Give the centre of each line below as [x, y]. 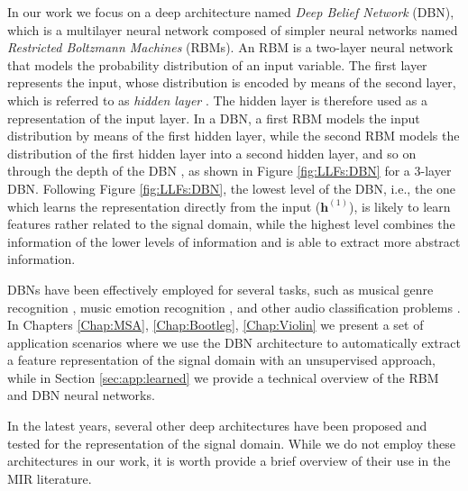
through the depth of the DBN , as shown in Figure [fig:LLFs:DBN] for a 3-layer [229, 171]
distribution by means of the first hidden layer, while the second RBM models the [234, 136]
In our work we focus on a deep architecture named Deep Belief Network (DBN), [231, 12]
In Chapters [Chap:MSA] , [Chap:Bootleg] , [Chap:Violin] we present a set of [216, 325]
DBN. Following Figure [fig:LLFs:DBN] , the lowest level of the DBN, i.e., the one [232, 188]
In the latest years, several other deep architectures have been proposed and [217, 426]
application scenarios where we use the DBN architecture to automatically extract [234, 342]
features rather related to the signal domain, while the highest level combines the [231, 224]
